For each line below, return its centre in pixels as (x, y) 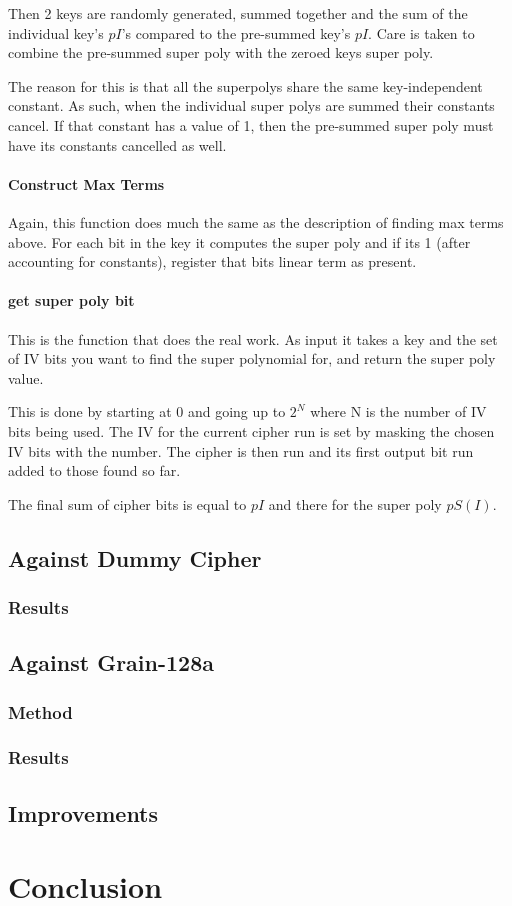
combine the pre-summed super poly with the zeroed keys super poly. (221, 52)
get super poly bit (71, 300)
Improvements (83, 812)
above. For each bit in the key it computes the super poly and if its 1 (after (239, 241)
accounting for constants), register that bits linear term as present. (212, 261)
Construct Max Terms (86, 183)
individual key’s (56, 32)
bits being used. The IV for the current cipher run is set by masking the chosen (251, 430)
